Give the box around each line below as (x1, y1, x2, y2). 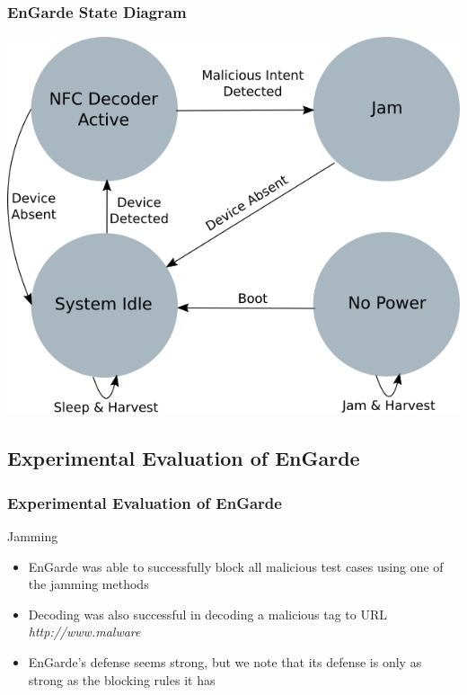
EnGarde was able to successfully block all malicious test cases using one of (28, 557, 444, 575)
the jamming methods (28, 575, 149, 593)
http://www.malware (28, 622, 141, 641)
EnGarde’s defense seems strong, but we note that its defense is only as (28, 652, 422, 671)
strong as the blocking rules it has (28, 670, 216, 689)
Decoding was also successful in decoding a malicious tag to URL (28, 604, 388, 623)
